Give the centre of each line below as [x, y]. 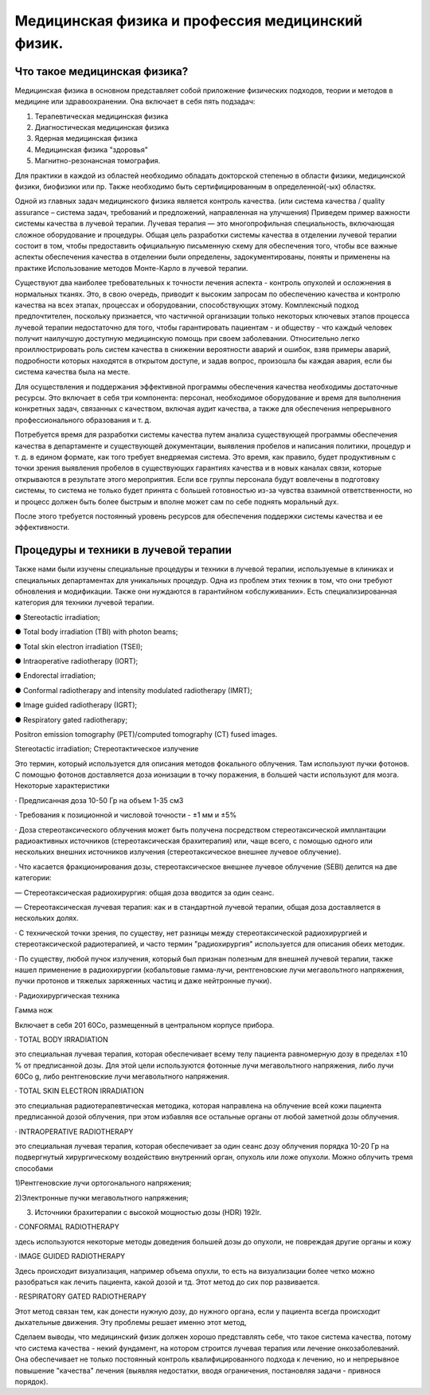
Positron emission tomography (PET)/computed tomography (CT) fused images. [146, 734]
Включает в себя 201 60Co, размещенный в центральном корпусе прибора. [145, 1025]
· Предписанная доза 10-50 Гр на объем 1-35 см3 [99, 800]
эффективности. [42, 527]
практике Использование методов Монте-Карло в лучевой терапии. [131, 268]
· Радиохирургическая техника [67, 995]
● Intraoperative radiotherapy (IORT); [76, 660]
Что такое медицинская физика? [102, 71]
